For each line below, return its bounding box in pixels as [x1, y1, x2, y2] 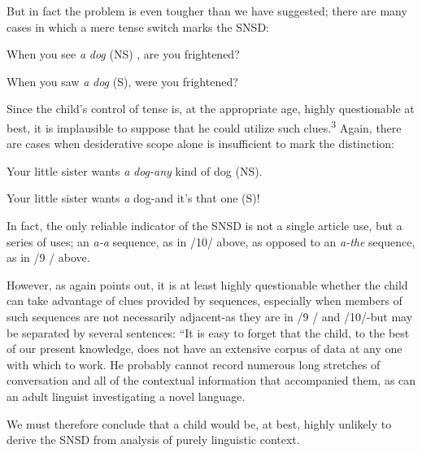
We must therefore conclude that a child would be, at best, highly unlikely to [7, 415, 392, 432]
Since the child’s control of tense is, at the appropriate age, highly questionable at [7, 100, 415, 117]
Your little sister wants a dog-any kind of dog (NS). [7, 162, 263, 179]
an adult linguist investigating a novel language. [7, 387, 246, 404]
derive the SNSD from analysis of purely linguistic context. [7, 431, 300, 448]
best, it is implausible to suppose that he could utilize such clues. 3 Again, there [7, 116, 402, 136]
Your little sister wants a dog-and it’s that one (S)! [7, 189, 260, 207]
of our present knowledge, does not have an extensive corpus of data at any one [7, 340, 402, 357]
